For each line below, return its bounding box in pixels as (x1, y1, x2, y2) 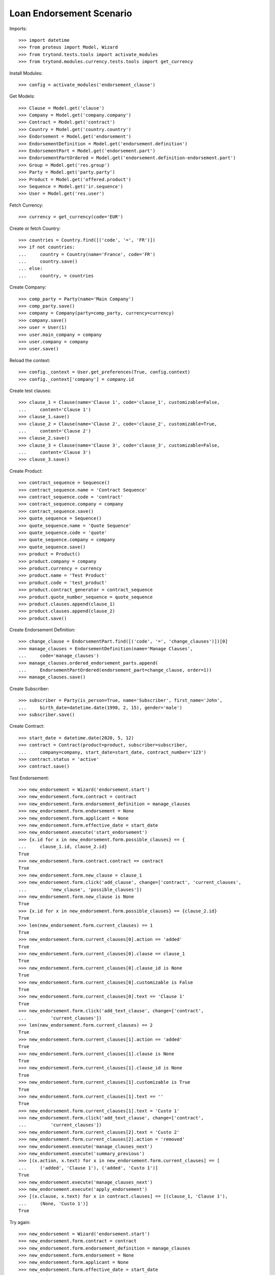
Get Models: (9, 93, 35, 99)
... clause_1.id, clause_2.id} (18, 844, 107, 850)
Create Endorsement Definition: (9, 627, 76, 633)
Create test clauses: (9, 388, 51, 394)
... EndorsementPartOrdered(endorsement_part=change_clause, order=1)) (18, 667, 212, 673)
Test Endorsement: (9, 775, 49, 781)
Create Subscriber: (9, 685, 49, 692)
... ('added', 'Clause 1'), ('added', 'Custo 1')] (18, 1165, 158, 1170)
